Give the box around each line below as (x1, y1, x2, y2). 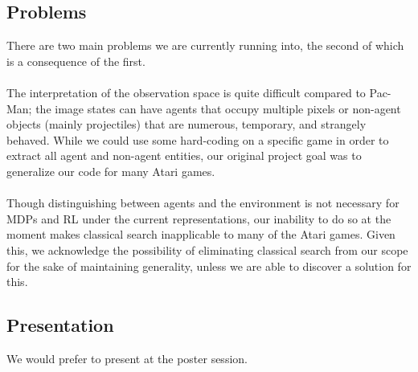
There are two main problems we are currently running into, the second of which (6, 37, 404, 54)
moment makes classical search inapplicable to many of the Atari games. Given (6, 226, 395, 243)
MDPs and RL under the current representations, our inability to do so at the (6, 210, 391, 227)
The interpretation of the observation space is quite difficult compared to (6, 84, 366, 100)
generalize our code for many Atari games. (6, 162, 215, 179)
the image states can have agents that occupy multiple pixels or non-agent (35, 100, 401, 117)
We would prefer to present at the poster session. (6, 350, 248, 366)
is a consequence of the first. (6, 52, 145, 69)
